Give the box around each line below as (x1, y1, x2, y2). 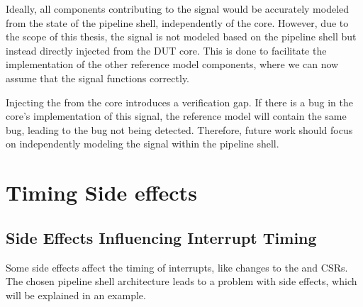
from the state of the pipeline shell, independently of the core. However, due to (6, 15, 349, 30)
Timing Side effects (6, 178, 197, 207)
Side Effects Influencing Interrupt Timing (6, 226, 317, 248)
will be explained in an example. (6, 287, 146, 302)
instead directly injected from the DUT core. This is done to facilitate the (6, 43, 327, 57)
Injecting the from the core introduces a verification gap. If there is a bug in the (6, 94, 353, 109)
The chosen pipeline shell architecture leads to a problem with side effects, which (6, 274, 357, 289)
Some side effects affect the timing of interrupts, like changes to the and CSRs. (6, 259, 348, 274)
